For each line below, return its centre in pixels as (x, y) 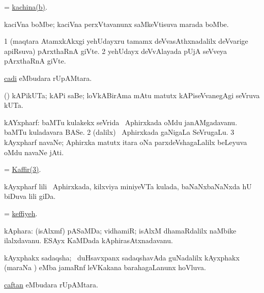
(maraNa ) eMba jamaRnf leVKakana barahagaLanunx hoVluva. (105, 267)
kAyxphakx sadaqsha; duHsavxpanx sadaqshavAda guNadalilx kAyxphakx (122, 257)
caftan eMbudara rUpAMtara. (51, 284)
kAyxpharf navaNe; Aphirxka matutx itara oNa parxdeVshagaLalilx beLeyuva (126, 142)
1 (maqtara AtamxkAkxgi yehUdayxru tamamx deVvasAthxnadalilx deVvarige (126, 41)
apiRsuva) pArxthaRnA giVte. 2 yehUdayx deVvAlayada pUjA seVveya (116, 51)
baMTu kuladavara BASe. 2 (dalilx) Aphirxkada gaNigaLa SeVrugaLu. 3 (119, 132)
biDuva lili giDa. (30, 196)
